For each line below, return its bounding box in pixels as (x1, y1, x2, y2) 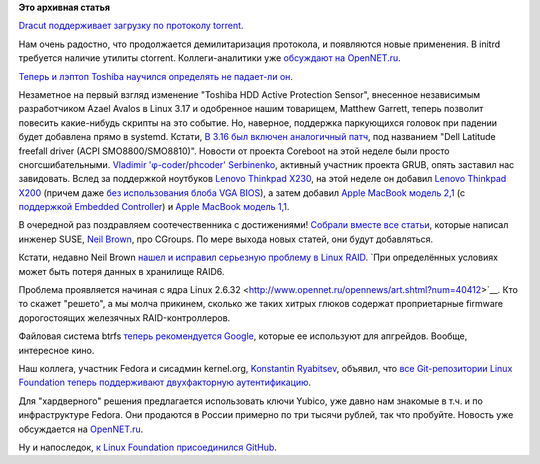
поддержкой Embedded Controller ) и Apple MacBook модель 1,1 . (18, 201, 290, 213)
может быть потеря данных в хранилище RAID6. (18, 265, 225, 277)
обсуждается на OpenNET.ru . (18, 423, 144, 435)
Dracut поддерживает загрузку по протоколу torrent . (18, 20, 244, 32)
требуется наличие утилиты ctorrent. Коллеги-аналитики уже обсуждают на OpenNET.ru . (18, 52, 402, 64)
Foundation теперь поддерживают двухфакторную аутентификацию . (18, 376, 312, 389)
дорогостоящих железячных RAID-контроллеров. (18, 311, 231, 324)
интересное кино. (18, 344, 95, 356)
